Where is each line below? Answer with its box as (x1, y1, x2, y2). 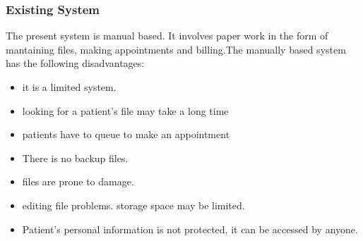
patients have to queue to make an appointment (22, 127, 230, 142)
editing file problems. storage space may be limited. (22, 197, 245, 212)
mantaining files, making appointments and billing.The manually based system (6, 42, 346, 56)
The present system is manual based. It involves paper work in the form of (6, 28, 328, 43)
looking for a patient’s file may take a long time (22, 103, 229, 118)
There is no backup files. (22, 150, 129, 165)
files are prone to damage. (22, 174, 134, 189)
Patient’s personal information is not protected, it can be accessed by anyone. (22, 221, 358, 236)
